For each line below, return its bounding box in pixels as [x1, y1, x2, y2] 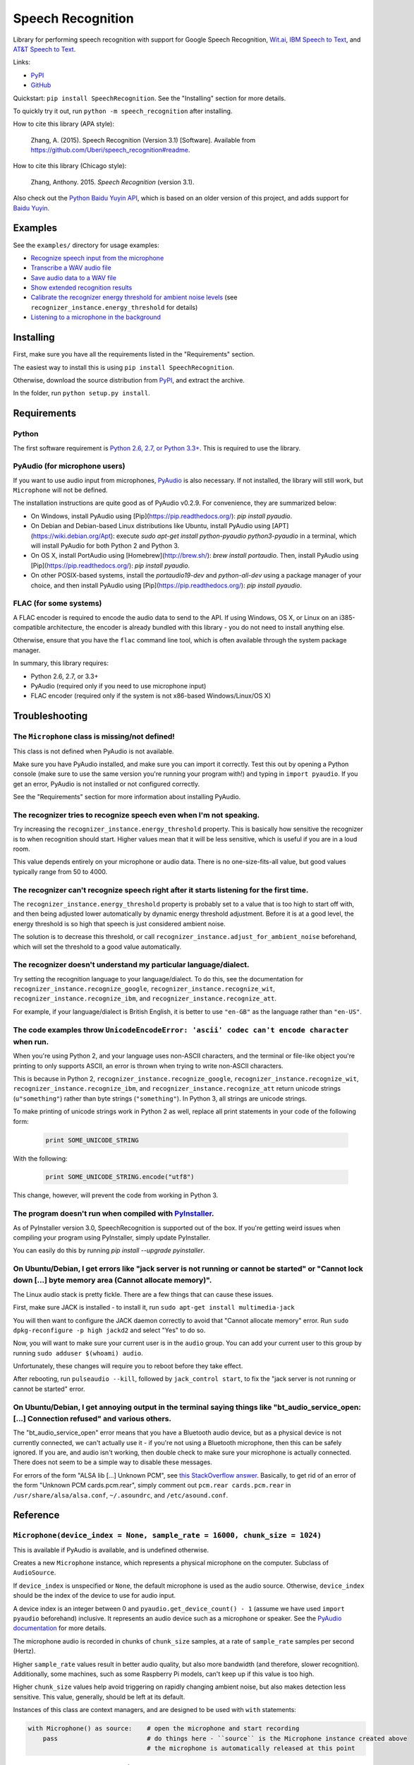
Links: [13, 58, 31, 66]
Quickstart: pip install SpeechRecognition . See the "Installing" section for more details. [13, 94, 286, 102]
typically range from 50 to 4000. [13, 867, 108, 875]
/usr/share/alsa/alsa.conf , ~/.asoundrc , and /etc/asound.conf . [13, 1490, 229, 1500]
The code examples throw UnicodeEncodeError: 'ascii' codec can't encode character [13, 1024, 349, 1034]
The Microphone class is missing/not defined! [13, 731, 176, 741]
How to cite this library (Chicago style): [13, 162, 127, 170]
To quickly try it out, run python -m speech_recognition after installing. [13, 107, 233, 115]
